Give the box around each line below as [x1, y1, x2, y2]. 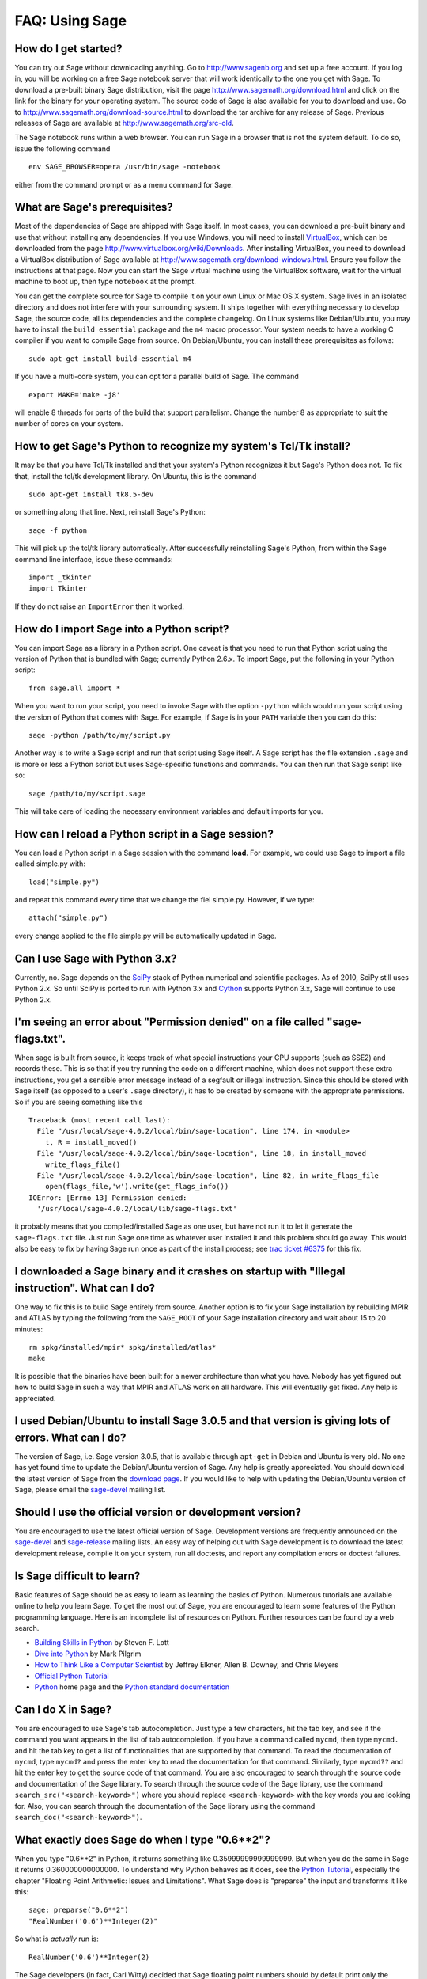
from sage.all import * [28, 683, 121, 693]
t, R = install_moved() [44, 1138, 138, 1147]
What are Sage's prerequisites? [14, 200, 173, 214]
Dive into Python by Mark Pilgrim [34, 1649, 142, 1658]
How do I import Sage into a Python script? [14, 622, 229, 636]
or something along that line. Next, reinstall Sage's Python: [14, 507, 206, 517]
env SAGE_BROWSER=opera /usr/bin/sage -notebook [28, 162, 221, 172]
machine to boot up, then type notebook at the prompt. [14, 277, 197, 287]
